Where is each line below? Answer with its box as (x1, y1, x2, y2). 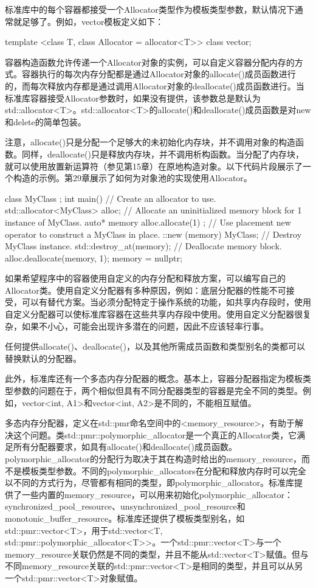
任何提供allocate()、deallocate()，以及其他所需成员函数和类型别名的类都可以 (5, 340, 305, 353)
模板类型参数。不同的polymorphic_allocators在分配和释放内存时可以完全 (21, 464, 306, 477)
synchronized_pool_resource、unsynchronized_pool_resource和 (5, 500, 246, 513)
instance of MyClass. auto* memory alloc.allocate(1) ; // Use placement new (5, 215, 291, 228)
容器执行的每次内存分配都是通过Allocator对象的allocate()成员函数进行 (21, 67, 296, 80)
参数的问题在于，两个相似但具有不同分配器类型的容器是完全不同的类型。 (13, 384, 303, 397)
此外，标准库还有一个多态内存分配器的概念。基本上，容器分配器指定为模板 (5, 372, 303, 385)
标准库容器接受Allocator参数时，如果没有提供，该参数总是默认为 (5, 91, 261, 104)
